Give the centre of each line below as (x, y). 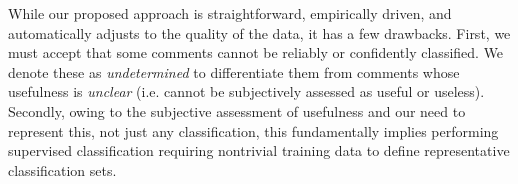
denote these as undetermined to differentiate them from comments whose (234, 71)
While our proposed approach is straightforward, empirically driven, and (230, 13)
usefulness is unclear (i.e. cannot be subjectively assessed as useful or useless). (246, 91)
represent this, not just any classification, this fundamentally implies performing (253, 130)
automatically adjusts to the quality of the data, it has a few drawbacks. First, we (259, 32)
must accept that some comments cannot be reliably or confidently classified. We (256, 52)
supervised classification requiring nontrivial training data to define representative (259, 150)
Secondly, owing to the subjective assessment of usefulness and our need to (237, 110)
